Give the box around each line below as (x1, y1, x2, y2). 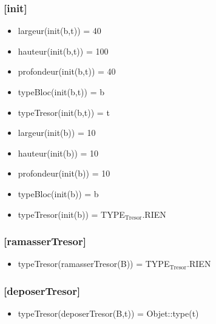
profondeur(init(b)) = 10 (18, 167, 110, 180)
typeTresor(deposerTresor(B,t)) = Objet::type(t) (18, 307, 199, 320)
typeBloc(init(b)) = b (18, 187, 99, 200)
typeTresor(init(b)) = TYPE (18, 208, 125, 220)
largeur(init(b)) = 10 (18, 126, 96, 139)
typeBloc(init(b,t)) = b (18, 86, 104, 98)
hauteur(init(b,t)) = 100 (18, 44, 109, 57)
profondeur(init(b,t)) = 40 (18, 65, 116, 78)
